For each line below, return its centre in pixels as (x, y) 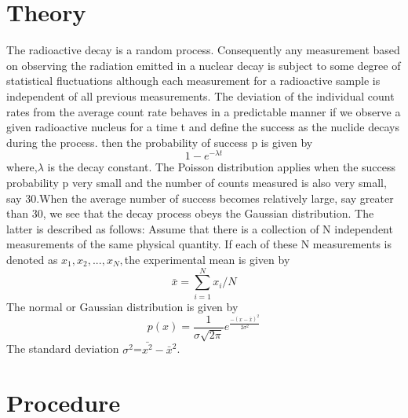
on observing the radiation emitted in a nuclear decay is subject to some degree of (204, 65)
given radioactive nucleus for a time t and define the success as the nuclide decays (203, 127)
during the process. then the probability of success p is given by (160, 142)
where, (22, 167)
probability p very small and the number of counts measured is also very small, (197, 182)
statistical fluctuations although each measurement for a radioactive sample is (193, 81)
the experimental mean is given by (207, 259)
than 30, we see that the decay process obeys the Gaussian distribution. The (190, 213)
